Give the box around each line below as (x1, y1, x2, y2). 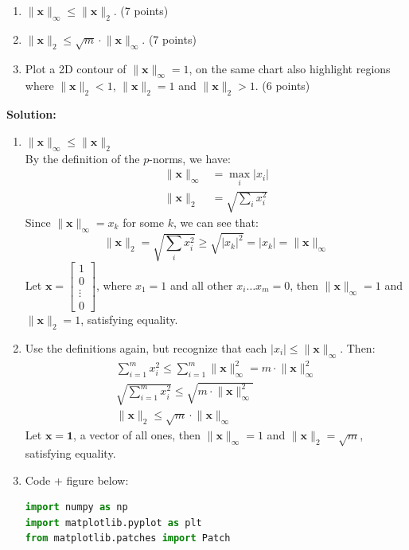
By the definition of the (25, 150, 140, 166)
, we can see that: (173, 213, 259, 230)
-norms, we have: (149, 150, 231, 166)
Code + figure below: (25, 471, 129, 488)
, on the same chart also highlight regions (189, 60, 391, 76)
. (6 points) (255, 77, 310, 94)
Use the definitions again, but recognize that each (25, 339, 267, 356)
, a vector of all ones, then (73, 427, 201, 443)
